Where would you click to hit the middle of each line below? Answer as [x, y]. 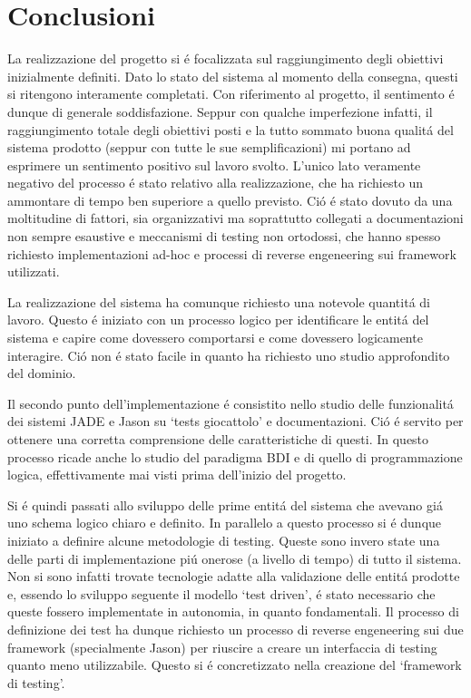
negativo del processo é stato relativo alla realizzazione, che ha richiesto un [216, 183]
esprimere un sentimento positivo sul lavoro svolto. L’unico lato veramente [214, 165]
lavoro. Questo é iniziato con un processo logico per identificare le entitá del [218, 320]
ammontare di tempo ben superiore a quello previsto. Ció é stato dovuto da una [230, 200]
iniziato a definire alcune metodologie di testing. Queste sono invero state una [224, 540]
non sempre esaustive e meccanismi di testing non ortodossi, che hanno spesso [224, 236]
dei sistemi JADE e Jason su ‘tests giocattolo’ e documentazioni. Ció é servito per [235, 421]
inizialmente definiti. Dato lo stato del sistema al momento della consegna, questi [233, 76]
